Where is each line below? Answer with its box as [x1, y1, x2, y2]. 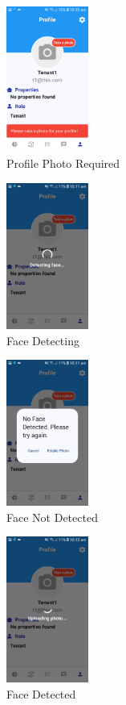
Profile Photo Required [6, 155, 120, 172]
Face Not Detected [6, 508, 98, 525]
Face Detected [6, 685, 76, 702]
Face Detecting [6, 332, 79, 348]
